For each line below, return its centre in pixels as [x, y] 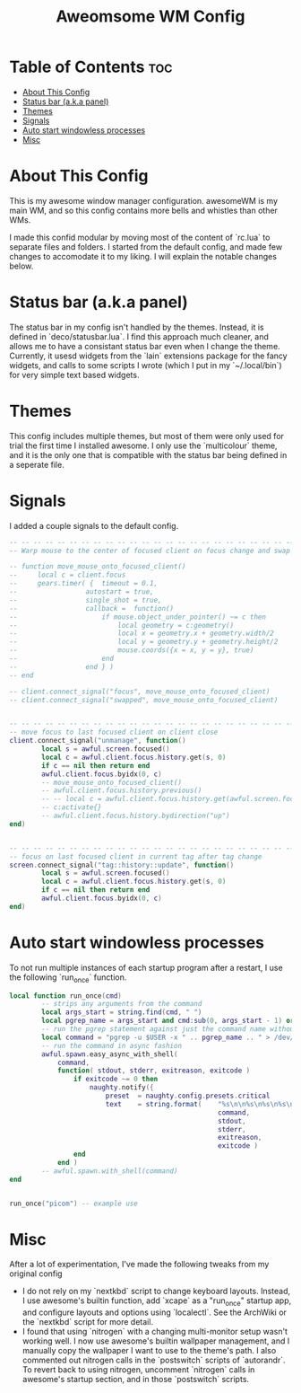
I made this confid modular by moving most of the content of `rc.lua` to [140, 237]
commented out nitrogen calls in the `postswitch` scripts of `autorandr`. [154, 1360]
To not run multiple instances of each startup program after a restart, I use [146, 967]
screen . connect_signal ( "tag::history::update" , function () [122, 865]
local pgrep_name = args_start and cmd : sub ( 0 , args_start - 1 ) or [168, 1021]
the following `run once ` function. [68, 978]
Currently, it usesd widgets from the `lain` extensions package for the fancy [149, 356]
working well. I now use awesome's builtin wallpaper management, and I [156, 1341]
